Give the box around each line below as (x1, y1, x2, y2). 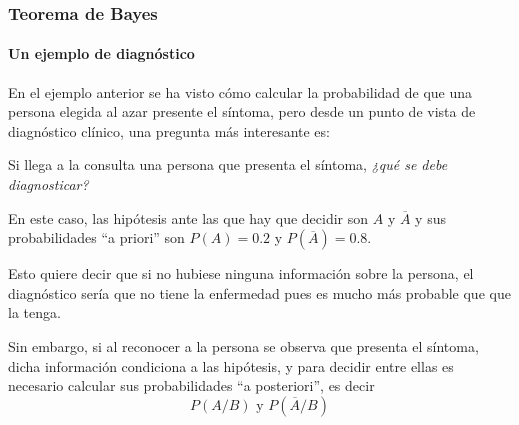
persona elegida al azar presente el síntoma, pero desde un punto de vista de (8, 101, 476, 122)
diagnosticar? (8, 174, 89, 195)
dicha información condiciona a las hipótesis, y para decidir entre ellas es (8, 355, 454, 376)
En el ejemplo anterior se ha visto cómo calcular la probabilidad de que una (8, 81, 473, 102)
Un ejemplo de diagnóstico (8, 43, 195, 64)
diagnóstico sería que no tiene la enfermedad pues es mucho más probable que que (8, 282, 511, 303)
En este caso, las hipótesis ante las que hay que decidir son (8, 207, 369, 228)
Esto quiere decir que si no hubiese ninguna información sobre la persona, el (8, 263, 474, 284)
